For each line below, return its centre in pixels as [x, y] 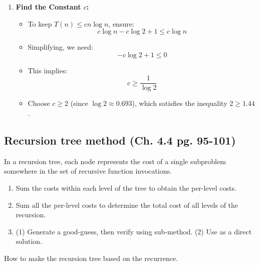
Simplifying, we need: [60, 47]
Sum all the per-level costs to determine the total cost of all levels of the [127, 205]
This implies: [48, 70]
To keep [40, 23]
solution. [29, 241]
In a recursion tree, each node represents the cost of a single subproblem [115, 161]
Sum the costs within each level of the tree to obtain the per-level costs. [126, 188]
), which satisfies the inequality [180, 103]
